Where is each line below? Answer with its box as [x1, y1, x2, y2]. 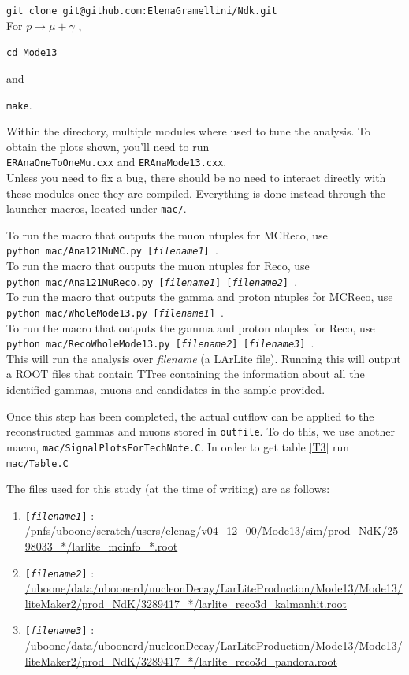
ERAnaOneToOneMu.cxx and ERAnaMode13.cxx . [6, 154, 227, 170]
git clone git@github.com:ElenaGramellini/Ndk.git [6, 6, 277, 17]
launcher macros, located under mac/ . [6, 200, 187, 217]
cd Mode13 [6, 47, 58, 59]
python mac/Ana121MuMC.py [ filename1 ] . [6, 242, 218, 258]
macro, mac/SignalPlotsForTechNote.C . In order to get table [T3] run [6, 438, 350, 454]
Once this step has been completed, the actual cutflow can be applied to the [6, 407, 374, 424]
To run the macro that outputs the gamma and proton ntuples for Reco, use [6, 319, 375, 336]
